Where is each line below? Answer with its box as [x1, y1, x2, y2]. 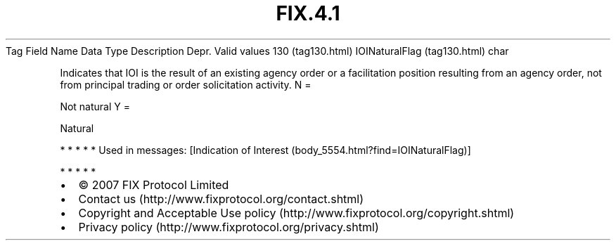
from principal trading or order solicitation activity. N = [60, 78, 312, 91]
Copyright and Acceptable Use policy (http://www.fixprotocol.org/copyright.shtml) [78, 205, 515, 220]
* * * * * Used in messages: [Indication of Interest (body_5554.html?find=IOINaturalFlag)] [60, 143, 471, 156]
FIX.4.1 [276, 1, 340, 25]
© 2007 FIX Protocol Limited [78, 177, 229, 192]
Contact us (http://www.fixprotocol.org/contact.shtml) [78, 191, 364, 206]
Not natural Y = [60, 100, 131, 112]
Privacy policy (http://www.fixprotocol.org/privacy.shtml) [78, 219, 379, 234]
